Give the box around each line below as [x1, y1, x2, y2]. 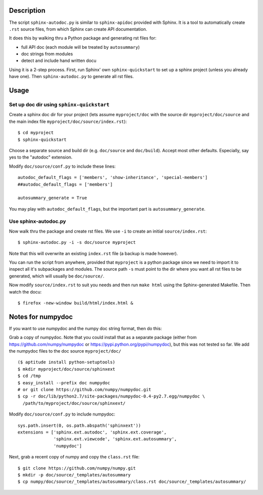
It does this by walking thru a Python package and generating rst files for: [9, 35, 157, 41]
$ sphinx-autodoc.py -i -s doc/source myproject [18, 239, 136, 245]
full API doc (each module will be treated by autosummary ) [21, 44, 140, 50]
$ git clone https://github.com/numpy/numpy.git [18, 465, 136, 471]
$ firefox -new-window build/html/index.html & [18, 300, 133, 306]
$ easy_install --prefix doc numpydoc [18, 380, 111, 385]
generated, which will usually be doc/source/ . [9, 273, 105, 279]
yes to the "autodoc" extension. [9, 154, 73, 160]
